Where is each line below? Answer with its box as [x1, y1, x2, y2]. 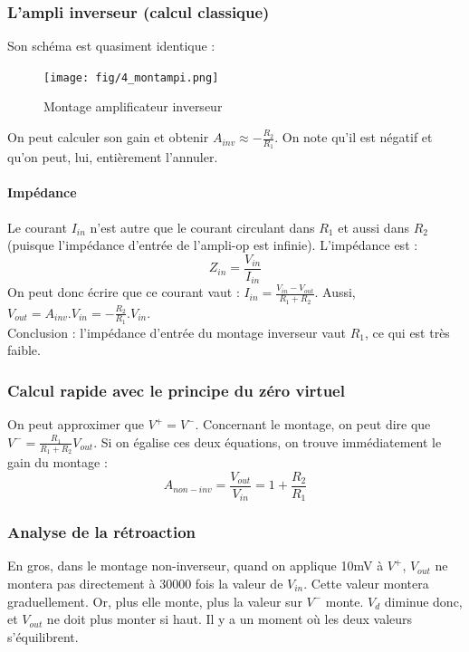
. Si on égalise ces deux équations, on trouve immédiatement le [93, 432, 442, 451]
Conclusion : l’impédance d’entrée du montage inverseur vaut [7, 322, 346, 341]
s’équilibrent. [7, 627, 79, 646]
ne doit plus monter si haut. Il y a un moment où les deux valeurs [46, 609, 413, 628]
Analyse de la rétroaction [7, 521, 196, 543]
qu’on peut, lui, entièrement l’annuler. [7, 148, 218, 167]
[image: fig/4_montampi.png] [43, 71, 219, 84]
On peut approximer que [7, 415, 144, 434]
